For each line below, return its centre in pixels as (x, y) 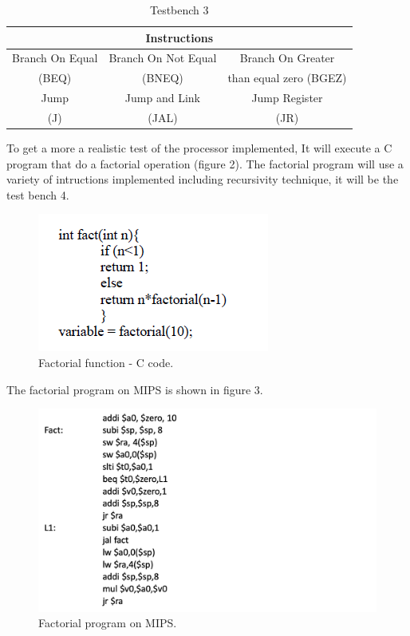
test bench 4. (38, 194)
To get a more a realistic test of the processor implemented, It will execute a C (199, 148)
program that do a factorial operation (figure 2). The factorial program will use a (205, 163)
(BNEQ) (163, 78)
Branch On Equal (55, 58)
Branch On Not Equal (163, 58)
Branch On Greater (287, 58)
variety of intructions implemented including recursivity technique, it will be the (203, 179)
